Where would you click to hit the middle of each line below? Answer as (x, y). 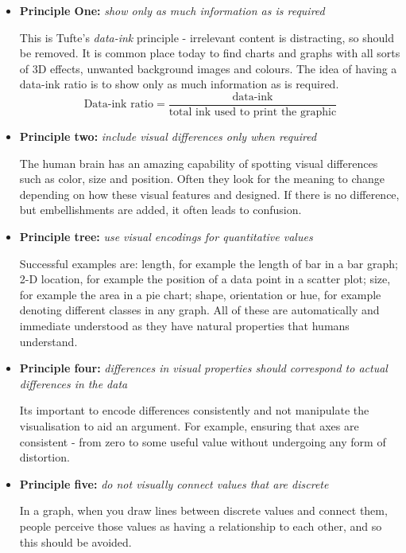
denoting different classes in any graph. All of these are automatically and (199, 310)
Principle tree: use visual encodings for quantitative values (166, 236)
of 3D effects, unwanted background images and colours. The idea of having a (208, 68)
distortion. (44, 457)
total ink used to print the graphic (253, 113)
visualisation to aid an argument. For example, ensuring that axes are (189, 425)
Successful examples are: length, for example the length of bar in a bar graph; (209, 263)
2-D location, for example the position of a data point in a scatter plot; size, (205, 279)
